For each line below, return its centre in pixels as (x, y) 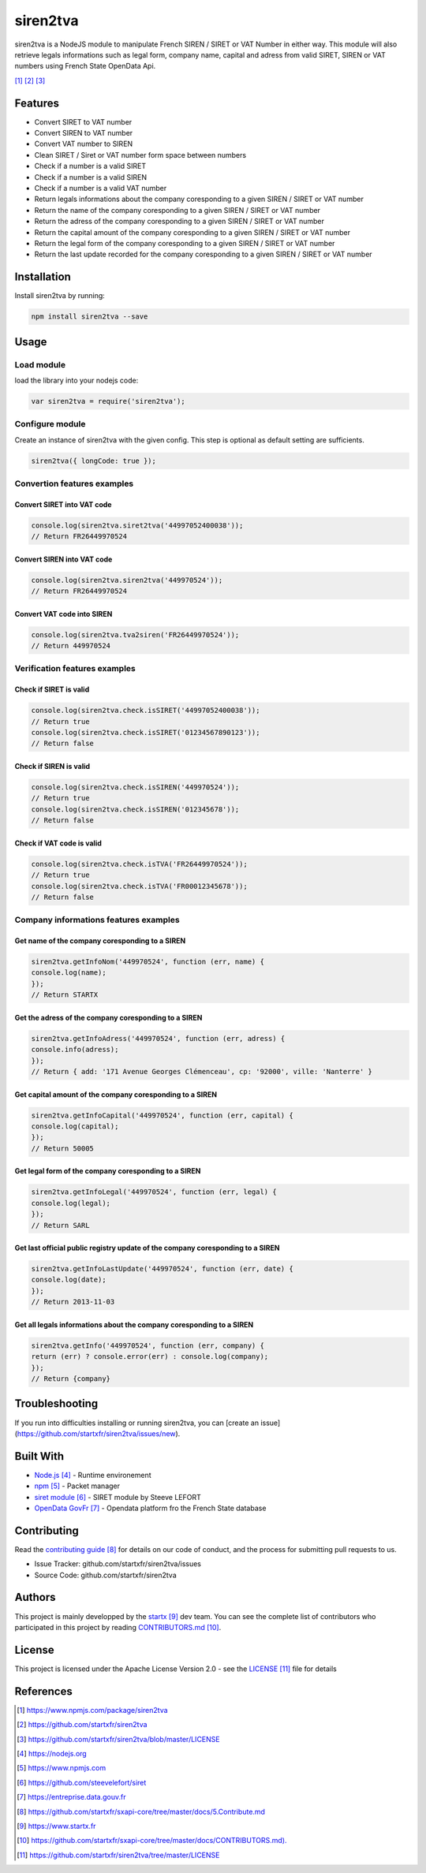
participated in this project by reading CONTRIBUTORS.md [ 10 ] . (118, 1627)
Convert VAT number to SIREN (84, 144)
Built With (39, 1456)
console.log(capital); (75, 1126)
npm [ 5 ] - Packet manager (77, 1486)
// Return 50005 (63, 1148)
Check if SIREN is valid (52, 767)
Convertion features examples (74, 483)
